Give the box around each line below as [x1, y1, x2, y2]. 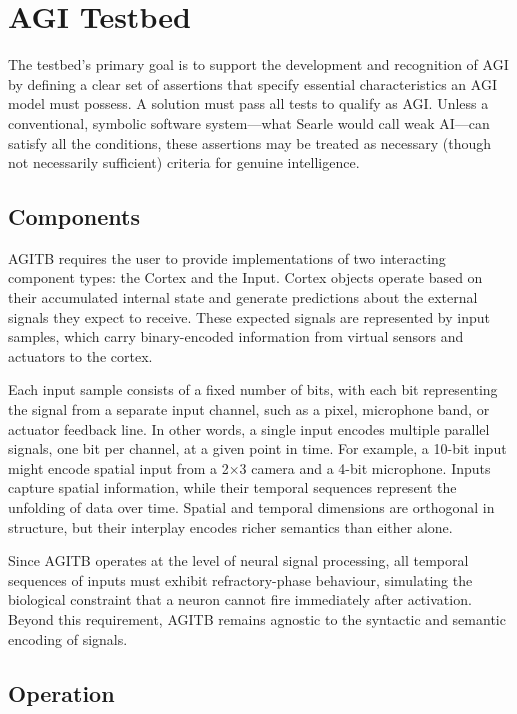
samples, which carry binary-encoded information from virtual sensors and [8, 326, 464, 347]
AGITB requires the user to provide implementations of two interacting [8, 247, 446, 268]
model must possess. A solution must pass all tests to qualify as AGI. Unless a [8, 93, 489, 114]
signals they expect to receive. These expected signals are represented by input [8, 306, 491, 327]
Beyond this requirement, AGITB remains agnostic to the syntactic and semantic [8, 608, 506, 629]
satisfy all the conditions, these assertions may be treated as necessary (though [8, 132, 492, 153]
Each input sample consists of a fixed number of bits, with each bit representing [8, 379, 498, 400]
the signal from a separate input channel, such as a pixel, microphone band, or [8, 399, 490, 420]
